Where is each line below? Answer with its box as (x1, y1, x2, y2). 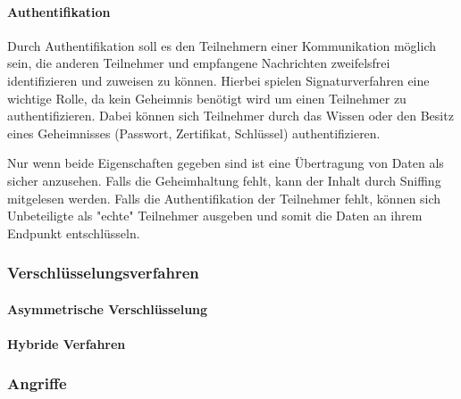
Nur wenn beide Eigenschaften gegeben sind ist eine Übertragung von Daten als (7, 154, 444, 172)
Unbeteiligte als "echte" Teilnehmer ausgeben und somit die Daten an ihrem (7, 206, 423, 225)
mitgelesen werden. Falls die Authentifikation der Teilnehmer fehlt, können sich (7, 188, 441, 207)
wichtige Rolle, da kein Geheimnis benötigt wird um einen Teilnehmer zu (7, 88, 407, 107)
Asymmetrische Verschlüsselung (7, 299, 208, 318)
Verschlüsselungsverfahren (7, 262, 199, 284)
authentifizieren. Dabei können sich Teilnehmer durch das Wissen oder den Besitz (7, 106, 454, 125)
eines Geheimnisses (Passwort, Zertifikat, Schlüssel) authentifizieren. (7, 123, 381, 142)
